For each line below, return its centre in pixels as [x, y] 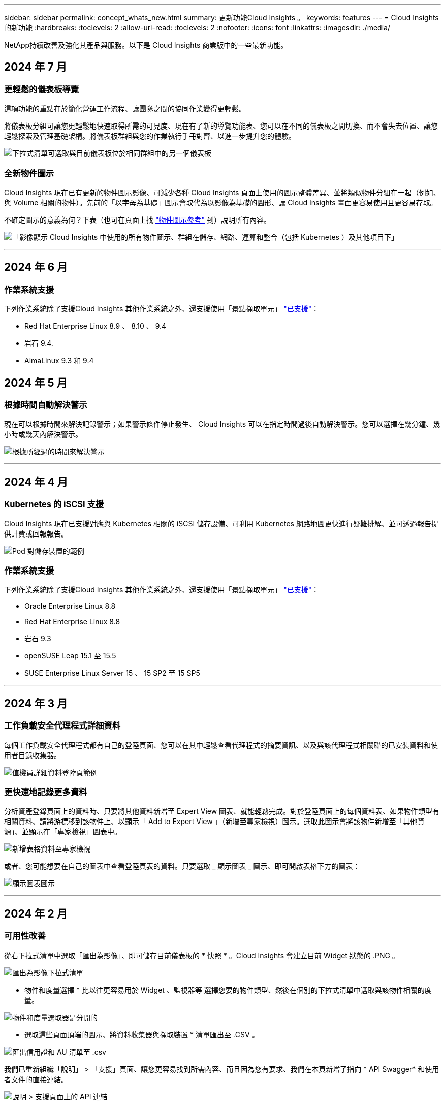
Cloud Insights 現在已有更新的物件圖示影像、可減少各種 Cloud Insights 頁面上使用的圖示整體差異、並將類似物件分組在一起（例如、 [222, 192]
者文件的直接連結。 [36, 1079]
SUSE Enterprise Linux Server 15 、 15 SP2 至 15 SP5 [112, 673]
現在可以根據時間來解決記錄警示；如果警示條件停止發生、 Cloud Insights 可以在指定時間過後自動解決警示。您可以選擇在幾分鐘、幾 [222, 424]
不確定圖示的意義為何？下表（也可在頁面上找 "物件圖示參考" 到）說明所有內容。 [137, 219]
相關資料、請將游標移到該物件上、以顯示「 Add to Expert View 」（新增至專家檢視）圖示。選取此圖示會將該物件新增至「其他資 [214, 822]
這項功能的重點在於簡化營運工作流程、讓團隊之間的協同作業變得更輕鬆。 [125, 109]
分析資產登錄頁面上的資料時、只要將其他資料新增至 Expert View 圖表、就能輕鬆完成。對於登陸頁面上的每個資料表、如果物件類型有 [222, 811]
